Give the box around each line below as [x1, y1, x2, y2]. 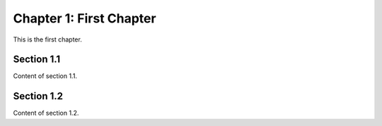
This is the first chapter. [13, 35, 83, 44]
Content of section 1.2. [13, 109, 79, 118]
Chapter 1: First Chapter [13, 11, 156, 26]
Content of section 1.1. [13, 72, 78, 80]
